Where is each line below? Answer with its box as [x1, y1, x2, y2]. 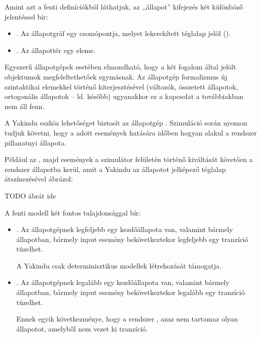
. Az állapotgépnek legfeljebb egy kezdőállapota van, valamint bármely [16, 224, 233, 234]
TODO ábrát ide [5, 190, 56, 200]
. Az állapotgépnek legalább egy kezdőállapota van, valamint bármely [16, 277, 229, 287]
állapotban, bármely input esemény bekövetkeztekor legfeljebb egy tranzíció [16, 233, 248, 244]
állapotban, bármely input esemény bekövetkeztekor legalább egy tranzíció [16, 287, 245, 297]
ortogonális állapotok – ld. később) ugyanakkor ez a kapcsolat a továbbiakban [5, 91, 243, 101]
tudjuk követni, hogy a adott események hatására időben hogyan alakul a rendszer [5, 127, 257, 137]
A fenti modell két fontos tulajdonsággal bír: [5, 207, 141, 217]
